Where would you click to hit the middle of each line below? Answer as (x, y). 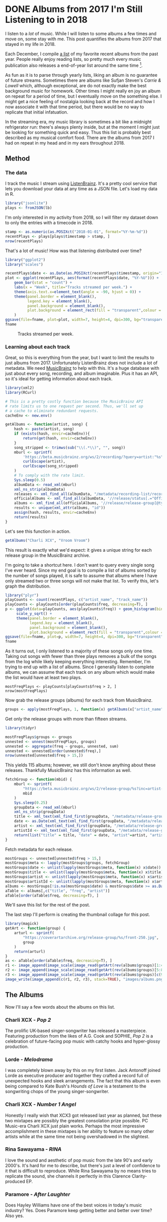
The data (16, 172)
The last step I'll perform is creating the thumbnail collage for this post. (78, 915)
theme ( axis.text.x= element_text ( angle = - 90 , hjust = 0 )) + (78, 292)
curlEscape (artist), (44, 461)
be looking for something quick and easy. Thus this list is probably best (78, 132)
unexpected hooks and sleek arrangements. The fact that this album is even (83, 1081)
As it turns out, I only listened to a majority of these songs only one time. (79, 651)
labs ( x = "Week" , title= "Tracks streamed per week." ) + (73, 288)
